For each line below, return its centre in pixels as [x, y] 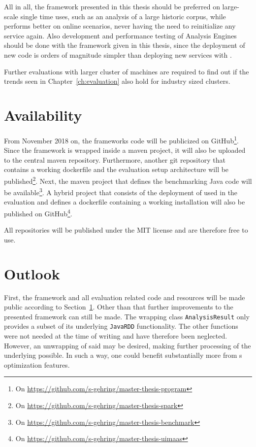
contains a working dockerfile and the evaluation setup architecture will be [116, 169]
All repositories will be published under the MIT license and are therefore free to [126, 230]
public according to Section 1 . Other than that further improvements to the [119, 307]
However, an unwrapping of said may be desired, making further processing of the [128, 345]
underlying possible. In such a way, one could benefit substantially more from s [123, 355]
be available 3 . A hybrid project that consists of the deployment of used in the [121, 191]
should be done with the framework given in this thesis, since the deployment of [125, 45]
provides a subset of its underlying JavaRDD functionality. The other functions [121, 326]
